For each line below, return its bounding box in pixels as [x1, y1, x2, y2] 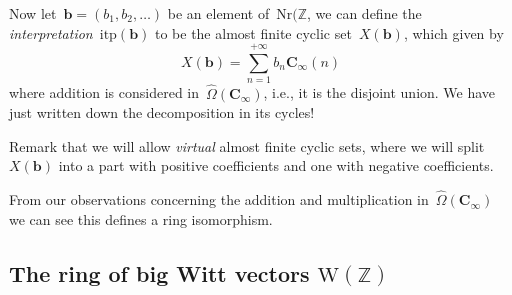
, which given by [403, 22, 504, 43]
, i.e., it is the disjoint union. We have [263, 82, 496, 103]
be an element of [167, 3, 270, 23]
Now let [9, 3, 57, 23]
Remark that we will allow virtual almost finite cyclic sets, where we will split [9, 135, 485, 156]
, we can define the [307, 3, 422, 23]
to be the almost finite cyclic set [154, 22, 352, 43]
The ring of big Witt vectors [9, 257, 310, 288]
